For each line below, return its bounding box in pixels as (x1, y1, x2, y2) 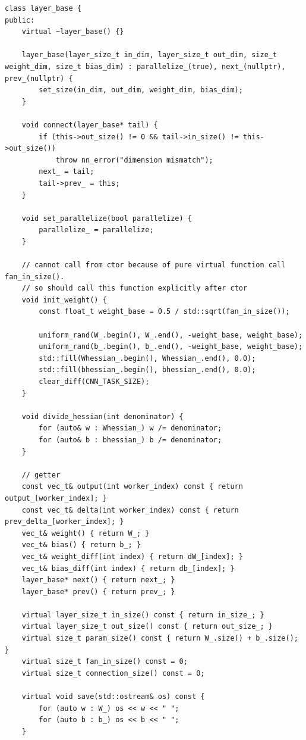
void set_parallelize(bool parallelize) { (21, 214, 192, 223)
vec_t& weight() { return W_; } (21, 529, 150, 538)
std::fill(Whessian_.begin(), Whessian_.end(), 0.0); (39, 354, 256, 363)
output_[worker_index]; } (5, 494, 107, 502)
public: (5, 15, 35, 24)
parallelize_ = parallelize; (39, 226, 154, 235)
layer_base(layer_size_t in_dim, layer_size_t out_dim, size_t (21, 51, 277, 60)
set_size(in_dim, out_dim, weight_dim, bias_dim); (39, 86, 243, 95)
